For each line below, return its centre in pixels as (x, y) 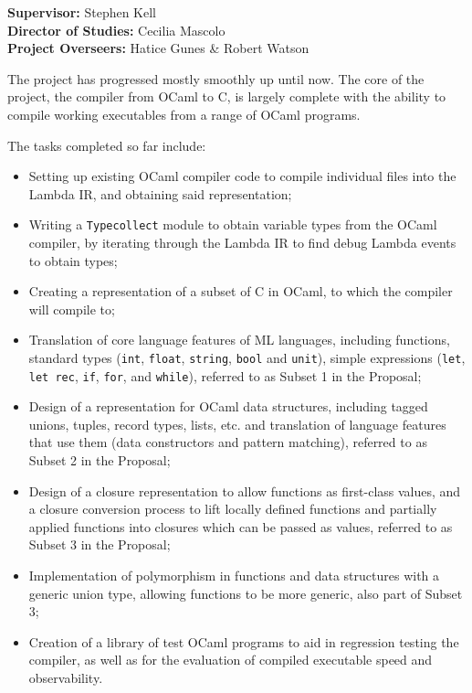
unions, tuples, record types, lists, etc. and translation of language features (237, 424)
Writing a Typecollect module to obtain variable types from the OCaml (233, 224)
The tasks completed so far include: (107, 145)
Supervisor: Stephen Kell (82, 12)
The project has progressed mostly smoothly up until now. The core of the (216, 78)
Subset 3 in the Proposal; (100, 544)
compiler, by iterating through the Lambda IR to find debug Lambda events (242, 242)
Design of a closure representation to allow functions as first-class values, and (245, 490)
